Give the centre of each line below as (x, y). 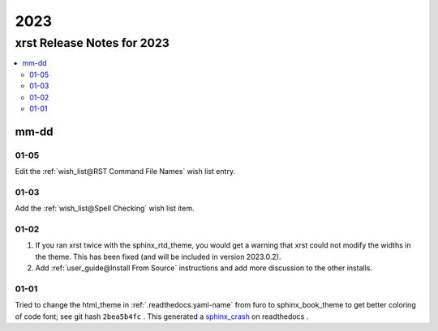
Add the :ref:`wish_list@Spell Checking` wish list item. (105, 208)
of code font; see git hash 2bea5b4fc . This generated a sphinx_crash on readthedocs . (162, 316)
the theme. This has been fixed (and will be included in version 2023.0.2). (158, 257)
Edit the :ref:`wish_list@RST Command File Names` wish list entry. (125, 172)
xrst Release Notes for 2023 (92, 43)
